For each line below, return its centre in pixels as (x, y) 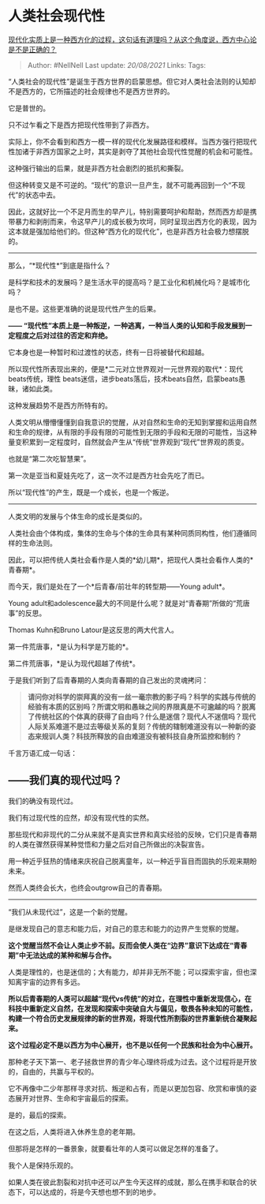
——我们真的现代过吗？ (65, 781)
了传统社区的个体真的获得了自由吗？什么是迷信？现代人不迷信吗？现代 (142, 716)
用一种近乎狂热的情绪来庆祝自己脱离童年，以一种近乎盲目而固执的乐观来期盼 (132, 861)
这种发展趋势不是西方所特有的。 (60, 405)
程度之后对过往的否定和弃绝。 (63, 335)
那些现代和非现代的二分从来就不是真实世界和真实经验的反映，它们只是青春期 (132, 834)
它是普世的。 (29, 108)
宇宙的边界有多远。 (53, 982)
